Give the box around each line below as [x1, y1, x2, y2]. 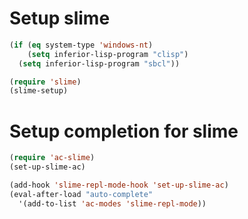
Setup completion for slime [9, 120, 239, 142]
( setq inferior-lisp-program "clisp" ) [27, 49, 189, 59]
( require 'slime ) [9, 77, 82, 87]
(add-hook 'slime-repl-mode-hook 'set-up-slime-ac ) [9, 180, 229, 190]
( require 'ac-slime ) [9, 153, 96, 163]
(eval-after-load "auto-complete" [9, 189, 154, 199]
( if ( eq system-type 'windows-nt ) [9, 40, 154, 50]
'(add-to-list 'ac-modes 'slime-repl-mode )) [18, 198, 207, 209]
